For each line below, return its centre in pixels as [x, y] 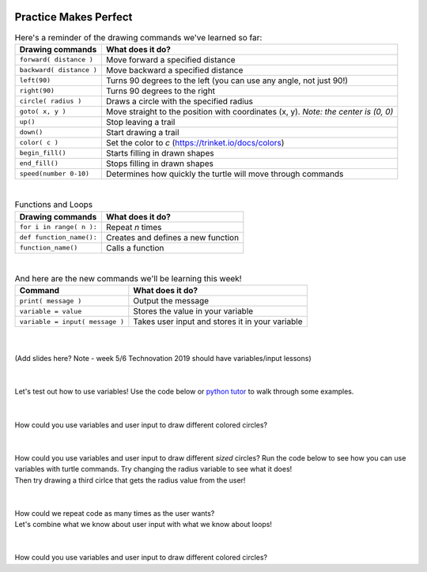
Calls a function [135, 247]
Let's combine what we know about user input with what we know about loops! [144, 525]
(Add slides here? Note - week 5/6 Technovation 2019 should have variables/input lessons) [163, 359]
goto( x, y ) [43, 112]
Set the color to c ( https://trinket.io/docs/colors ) [195, 142]
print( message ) [51, 301]
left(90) [35, 80]
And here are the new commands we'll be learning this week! [128, 279]
